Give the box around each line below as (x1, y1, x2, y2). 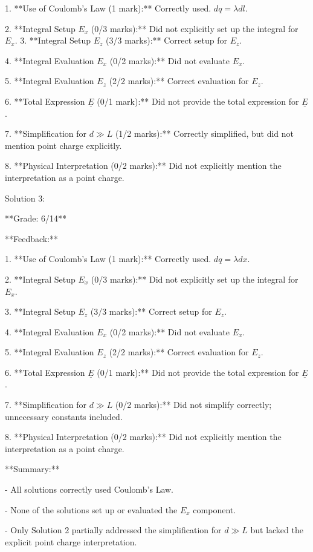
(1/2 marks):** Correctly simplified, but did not (115, 127, 294, 140)
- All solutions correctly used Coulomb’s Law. (5, 483, 174, 496)
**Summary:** (5, 462, 60, 475)
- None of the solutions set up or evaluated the (5, 503, 178, 516)
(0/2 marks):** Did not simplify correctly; (115, 398, 272, 411)
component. (193, 503, 236, 516)
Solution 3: (5, 191, 45, 204)
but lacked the (250, 524, 303, 536)
